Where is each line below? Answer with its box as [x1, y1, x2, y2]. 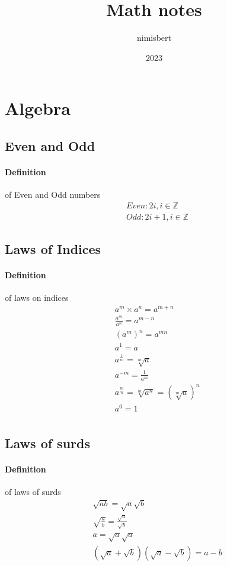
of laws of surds [5, 485, 61, 497]
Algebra [5, 96, 71, 120]
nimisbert [136, 31, 172, 44]
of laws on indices [5, 291, 69, 304]
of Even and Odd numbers [5, 188, 101, 201]
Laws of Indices [5, 240, 101, 258]
